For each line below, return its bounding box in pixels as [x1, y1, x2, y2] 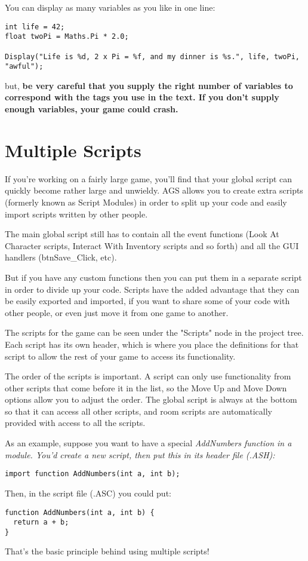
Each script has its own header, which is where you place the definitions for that [5, 338, 299, 350]
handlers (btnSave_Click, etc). [5, 251, 117, 263]
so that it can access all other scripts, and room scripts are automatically [5, 404, 272, 417]
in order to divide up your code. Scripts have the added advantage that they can [5, 283, 300, 295]
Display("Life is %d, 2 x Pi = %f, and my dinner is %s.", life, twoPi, [5, 52, 300, 61]
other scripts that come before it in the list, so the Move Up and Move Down [5, 381, 287, 394]
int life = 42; [5, 22, 65, 31]
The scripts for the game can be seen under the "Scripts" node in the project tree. [5, 326, 304, 339]
